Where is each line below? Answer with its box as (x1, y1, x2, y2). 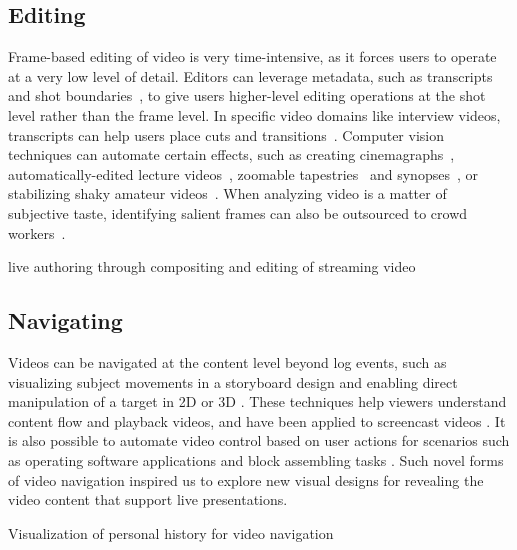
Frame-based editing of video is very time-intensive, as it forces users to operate (8, 46, 497, 67)
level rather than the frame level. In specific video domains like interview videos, (8, 104, 501, 125)
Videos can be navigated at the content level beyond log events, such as (8, 351, 447, 372)
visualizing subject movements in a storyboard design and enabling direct (8, 371, 458, 392)
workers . (8, 222, 66, 243)
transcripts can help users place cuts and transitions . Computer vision (8, 124, 444, 145)
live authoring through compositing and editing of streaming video (8, 256, 416, 277)
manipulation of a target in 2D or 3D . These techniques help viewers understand (8, 391, 507, 412)
